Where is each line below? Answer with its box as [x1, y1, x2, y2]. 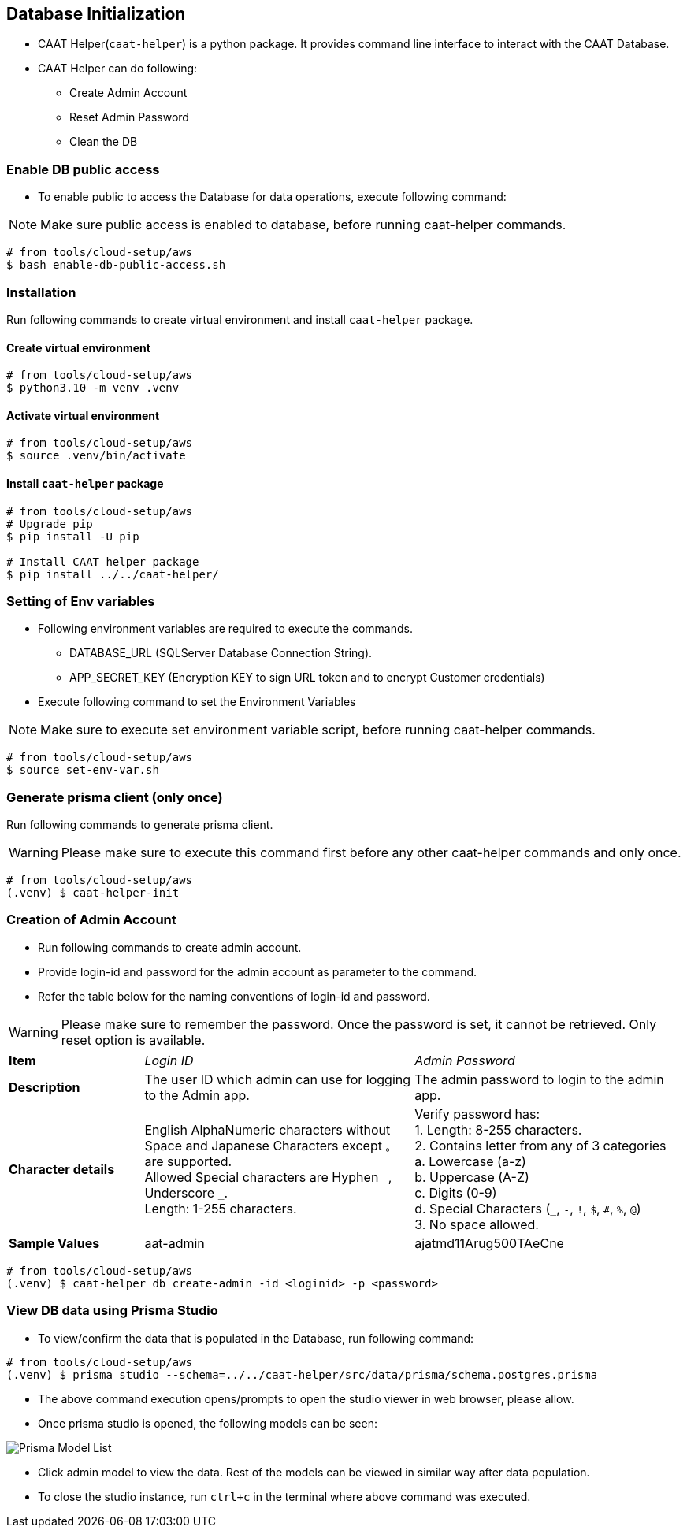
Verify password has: [414, 1105, 540, 1122]
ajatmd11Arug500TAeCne [414, 1235, 564, 1251]
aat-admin [144, 1235, 205, 1251]
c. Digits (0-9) [414, 1184, 497, 1201]
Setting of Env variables [6, 592, 155, 609]
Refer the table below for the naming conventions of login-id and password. [38, 989, 430, 1003]
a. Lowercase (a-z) [414, 1153, 526, 1169]
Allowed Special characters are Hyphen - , [144, 1168, 392, 1185]
